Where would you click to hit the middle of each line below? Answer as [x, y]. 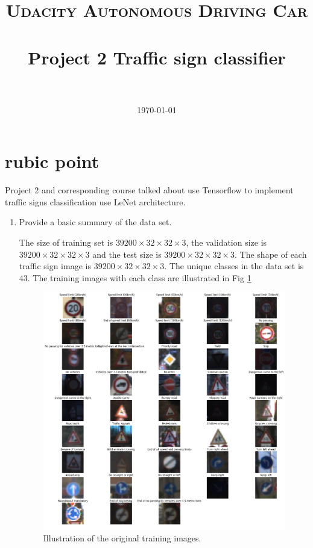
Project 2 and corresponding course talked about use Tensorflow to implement [149, 190]
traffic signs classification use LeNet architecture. [95, 201]
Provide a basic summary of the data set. [95, 222]
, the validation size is [226, 242]
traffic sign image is [55, 266]
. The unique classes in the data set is [234, 266]
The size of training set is [66, 242]
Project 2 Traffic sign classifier [157, 57]
